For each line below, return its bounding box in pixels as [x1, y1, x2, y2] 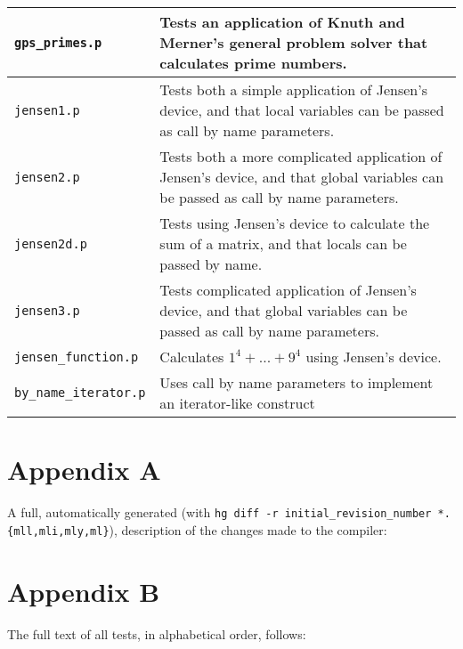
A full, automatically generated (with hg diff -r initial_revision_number [7, 503, 432, 522]
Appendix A [7, 451, 161, 488]
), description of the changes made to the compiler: [109, 520, 387, 539]
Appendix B [7, 572, 160, 609]
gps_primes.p [14, 35, 102, 50]
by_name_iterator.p [14, 385, 146, 400]
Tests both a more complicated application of [159, 146, 443, 166]
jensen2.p [14, 169, 80, 184]
